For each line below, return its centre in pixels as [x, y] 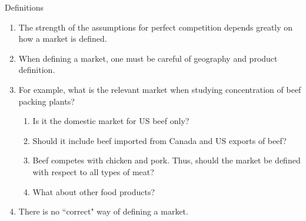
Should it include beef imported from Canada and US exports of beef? [159, 140]
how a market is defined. [63, 38]
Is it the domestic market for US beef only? [111, 121]
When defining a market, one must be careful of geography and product [148, 58]
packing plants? [46, 101]
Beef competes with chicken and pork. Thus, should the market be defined [167, 160]
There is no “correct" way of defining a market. [103, 211]
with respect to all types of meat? [93, 171]
